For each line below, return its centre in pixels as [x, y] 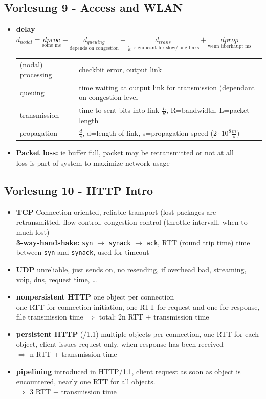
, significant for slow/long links [165, 47]
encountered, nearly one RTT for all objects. [86, 381]
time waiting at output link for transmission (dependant [167, 87]
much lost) [33, 232]
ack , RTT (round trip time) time [198, 242]
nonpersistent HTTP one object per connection [95, 296]
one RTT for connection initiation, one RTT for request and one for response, [138, 306]
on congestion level [108, 97]
